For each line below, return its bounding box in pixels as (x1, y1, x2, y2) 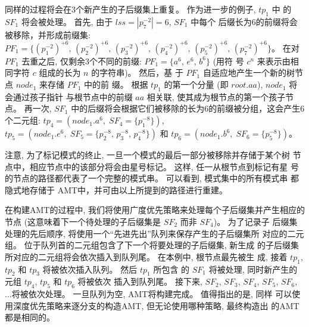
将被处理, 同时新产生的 (208, 263, 298, 275)
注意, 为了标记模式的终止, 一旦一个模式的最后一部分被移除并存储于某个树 (5, 149, 291, 161)
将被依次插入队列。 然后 (42, 263, 138, 275)
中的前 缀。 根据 (84, 78, 148, 91)
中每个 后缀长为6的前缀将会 (191, 15, 298, 27)
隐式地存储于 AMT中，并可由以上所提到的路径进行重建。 (5, 183, 228, 196)
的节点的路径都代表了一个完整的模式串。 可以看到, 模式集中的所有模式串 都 (5, 172, 299, 184)
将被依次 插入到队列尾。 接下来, (77, 275, 202, 288)
